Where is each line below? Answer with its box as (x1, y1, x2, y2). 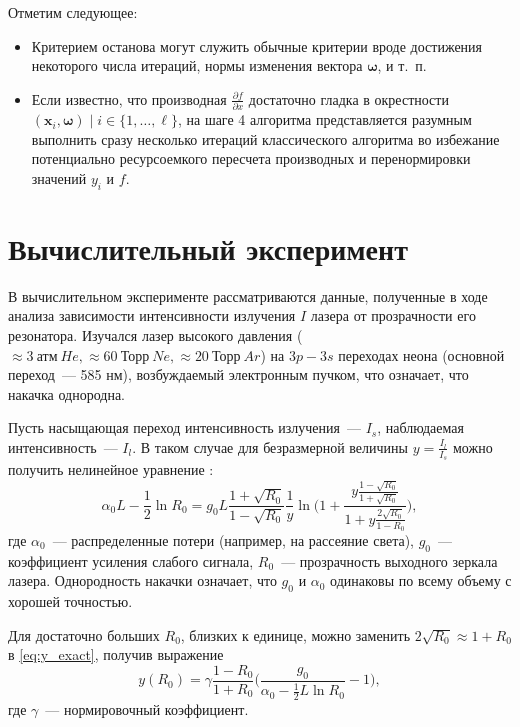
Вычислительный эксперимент (8, 227, 408, 268)
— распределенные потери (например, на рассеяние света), (52, 530, 414, 550)
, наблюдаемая (377, 417, 464, 438)
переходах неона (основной (338, 344, 505, 365)
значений (31, 167, 87, 188)
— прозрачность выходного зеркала (281, 550, 498, 571)
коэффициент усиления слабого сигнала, (8, 550, 254, 571)
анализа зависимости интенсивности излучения (8, 305, 296, 326)
